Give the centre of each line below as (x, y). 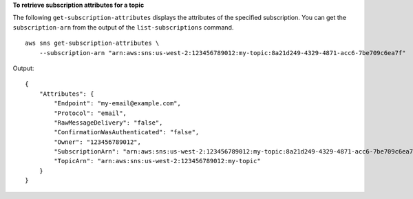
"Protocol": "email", (91, 113)
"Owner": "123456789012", (97, 142)
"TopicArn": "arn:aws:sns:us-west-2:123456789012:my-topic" (157, 161)
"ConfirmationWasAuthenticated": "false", (127, 132)
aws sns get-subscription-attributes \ (92, 43)
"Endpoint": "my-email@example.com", (118, 104)
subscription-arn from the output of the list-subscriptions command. (123, 27)
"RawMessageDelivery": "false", (108, 123)
